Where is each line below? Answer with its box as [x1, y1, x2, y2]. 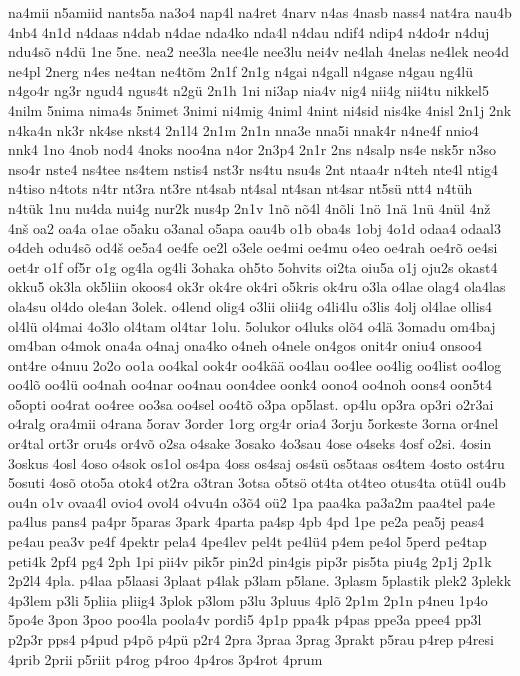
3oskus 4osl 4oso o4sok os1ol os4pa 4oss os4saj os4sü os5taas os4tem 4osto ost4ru [8, 452, 505, 473]
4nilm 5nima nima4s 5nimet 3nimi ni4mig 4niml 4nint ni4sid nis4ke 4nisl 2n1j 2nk [8, 99, 512, 120]
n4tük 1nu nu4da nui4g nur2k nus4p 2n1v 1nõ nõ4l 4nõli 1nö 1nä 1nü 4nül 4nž [8, 197, 491, 218]
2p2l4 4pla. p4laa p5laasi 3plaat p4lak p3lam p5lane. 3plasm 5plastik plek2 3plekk [8, 570, 512, 591]
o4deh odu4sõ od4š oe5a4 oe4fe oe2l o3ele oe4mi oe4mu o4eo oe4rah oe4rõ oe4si [8, 237, 498, 258]
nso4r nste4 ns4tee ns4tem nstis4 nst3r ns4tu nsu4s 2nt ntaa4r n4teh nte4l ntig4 [8, 158, 499, 179]
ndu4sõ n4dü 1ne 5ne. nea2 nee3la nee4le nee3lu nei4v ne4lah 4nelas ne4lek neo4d [8, 41, 510, 62]
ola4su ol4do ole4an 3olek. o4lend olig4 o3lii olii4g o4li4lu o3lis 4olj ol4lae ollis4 [8, 295, 493, 316]
